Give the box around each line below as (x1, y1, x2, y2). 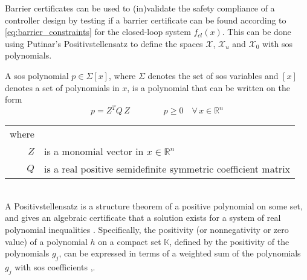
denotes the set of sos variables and (147, 69, 279, 81)
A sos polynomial (5, 69, 69, 81)
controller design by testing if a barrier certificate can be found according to (5, 13, 286, 26)
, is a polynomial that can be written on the (127, 81, 290, 94)
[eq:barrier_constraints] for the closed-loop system (5, 25, 191, 38)
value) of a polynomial (5, 235, 88, 247)
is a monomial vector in (44, 144, 144, 159)
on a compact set (98, 235, 161, 247)
